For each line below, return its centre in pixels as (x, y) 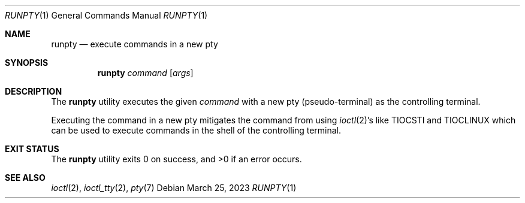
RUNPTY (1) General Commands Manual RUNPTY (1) (106, 15)
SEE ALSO (25, 178)
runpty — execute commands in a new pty (135, 44)
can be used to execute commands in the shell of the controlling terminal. (196, 130)
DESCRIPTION (34, 91)
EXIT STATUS (32, 149)
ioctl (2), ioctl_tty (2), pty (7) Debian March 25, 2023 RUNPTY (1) (174, 188)
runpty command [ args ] (145, 73)
